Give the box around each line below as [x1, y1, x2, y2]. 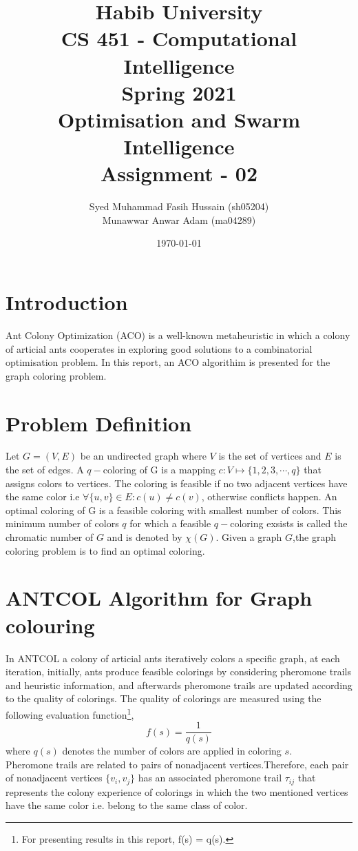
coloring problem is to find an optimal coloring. [6, 543, 205, 557]
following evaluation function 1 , [6, 705, 134, 721]
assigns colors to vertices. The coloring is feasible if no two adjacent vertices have [6, 475, 348, 490]
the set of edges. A [6, 462, 84, 477]
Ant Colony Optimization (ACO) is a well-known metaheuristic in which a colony [6, 327, 350, 342]
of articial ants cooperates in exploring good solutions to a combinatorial [6, 341, 313, 356]
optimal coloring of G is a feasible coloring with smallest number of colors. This [6, 502, 341, 517]
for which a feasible [129, 516, 211, 531]
